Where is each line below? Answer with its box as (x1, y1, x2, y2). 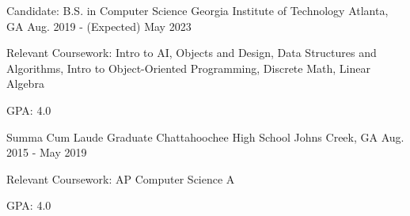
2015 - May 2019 (6, 144, 87, 161)
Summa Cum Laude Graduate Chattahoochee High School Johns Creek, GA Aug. (6, 128, 404, 145)
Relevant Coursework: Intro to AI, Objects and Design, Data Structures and (6, 44, 377, 61)
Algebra (6, 75, 44, 92)
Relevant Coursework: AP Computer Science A (6, 170, 235, 187)
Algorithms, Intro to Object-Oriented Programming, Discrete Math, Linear (6, 59, 370, 76)
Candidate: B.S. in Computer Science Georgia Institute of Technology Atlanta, (6, 2, 389, 18)
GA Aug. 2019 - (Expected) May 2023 (6, 17, 192, 34)
